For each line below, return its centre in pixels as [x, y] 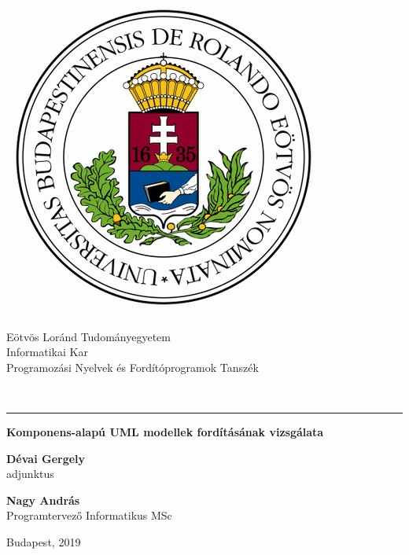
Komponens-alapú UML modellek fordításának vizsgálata [165, 431]
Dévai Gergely [46, 458]
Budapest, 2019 [44, 541]
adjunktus [30, 474]
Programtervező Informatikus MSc [89, 515]
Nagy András [43, 500]
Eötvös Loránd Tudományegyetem [88, 336]
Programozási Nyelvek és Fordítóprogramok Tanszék [133, 367]
